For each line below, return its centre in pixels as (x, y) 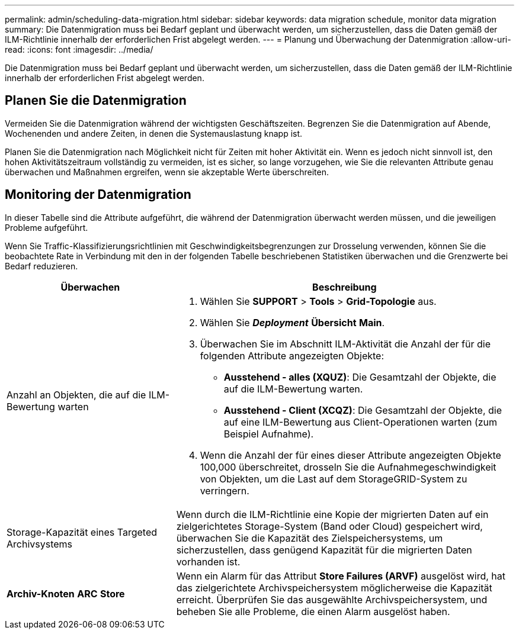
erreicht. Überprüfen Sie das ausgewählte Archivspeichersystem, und (332, 599)
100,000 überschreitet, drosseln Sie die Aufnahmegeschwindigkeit (348, 467)
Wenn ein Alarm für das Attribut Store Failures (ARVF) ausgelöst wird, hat (341, 576)
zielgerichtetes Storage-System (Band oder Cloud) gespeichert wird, (329, 526)
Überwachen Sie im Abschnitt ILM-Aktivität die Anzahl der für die (345, 344)
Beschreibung (345, 287)
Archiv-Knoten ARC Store (66, 593)
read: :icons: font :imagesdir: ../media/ (79, 49)
